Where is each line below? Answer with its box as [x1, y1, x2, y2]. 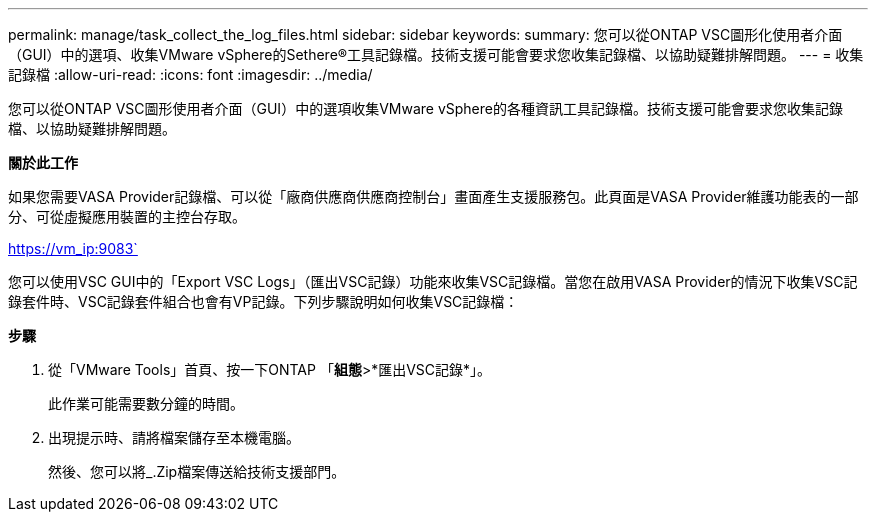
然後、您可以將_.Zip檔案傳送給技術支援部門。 [48, 463, 346, 480]
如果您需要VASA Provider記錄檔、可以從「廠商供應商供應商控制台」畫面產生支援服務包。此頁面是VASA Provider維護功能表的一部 [8, 188, 859, 205]
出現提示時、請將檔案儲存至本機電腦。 [48, 429, 300, 446]
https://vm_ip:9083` [8, 240, 138, 257]
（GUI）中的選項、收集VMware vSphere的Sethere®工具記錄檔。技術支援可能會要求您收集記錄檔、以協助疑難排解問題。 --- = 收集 [8, 46, 864, 63]
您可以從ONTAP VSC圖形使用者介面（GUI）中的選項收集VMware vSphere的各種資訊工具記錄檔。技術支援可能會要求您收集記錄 [8, 100, 843, 117]
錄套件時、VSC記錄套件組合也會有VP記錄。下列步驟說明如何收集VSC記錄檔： [8, 293, 519, 310]
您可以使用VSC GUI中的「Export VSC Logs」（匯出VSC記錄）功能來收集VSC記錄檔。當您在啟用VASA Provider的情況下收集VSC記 [8, 273, 858, 290]
